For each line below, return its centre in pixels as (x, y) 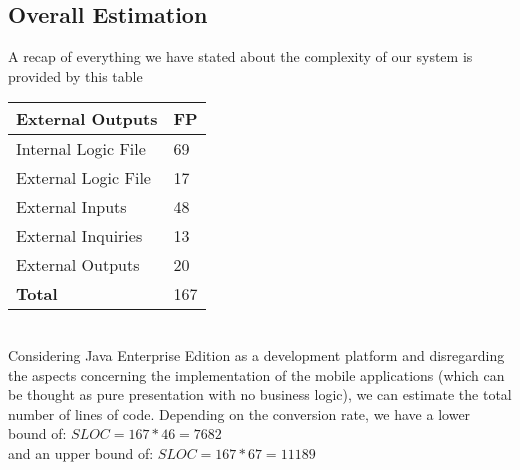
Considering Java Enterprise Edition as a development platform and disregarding (256, 354)
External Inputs (71, 207)
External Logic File (83, 178)
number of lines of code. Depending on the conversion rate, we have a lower (239, 413)
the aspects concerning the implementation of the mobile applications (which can (256, 374)
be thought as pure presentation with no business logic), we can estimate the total (260, 394)
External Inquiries (79, 236)
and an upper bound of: (81, 452)
